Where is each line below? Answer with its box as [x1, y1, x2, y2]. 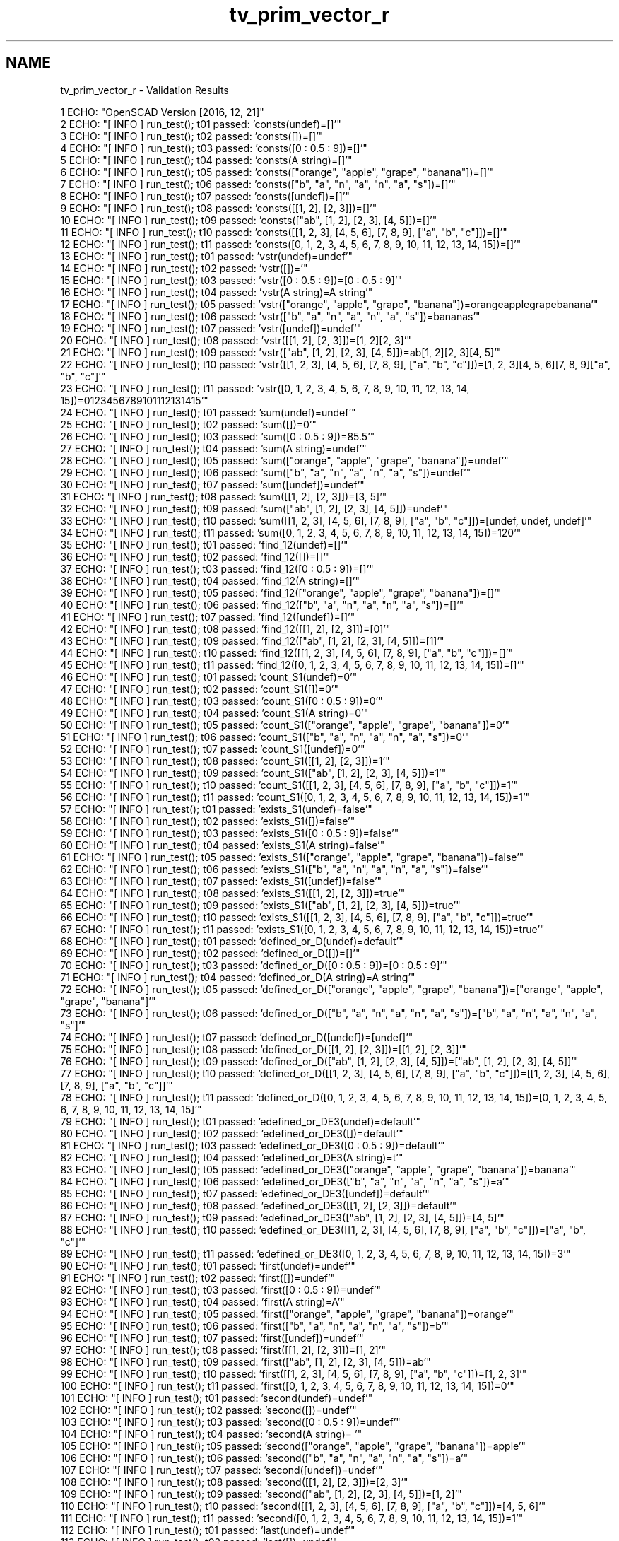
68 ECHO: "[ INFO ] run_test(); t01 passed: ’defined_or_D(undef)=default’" [60, 934, 403, 947]
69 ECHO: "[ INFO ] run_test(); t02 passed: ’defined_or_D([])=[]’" [60, 947, 360, 959]
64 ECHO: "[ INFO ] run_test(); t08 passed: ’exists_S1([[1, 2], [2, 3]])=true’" [60, 886, 406, 899]
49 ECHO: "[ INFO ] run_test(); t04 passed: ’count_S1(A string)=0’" [60, 706, 369, 719]
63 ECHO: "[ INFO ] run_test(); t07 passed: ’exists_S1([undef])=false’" [60, 874, 382, 887]
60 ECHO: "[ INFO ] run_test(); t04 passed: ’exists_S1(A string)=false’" [60, 838, 385, 851]
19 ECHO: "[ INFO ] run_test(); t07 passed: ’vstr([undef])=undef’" [60, 322, 362, 334]
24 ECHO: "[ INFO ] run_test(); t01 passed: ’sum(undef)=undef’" [60, 406, 356, 418]
